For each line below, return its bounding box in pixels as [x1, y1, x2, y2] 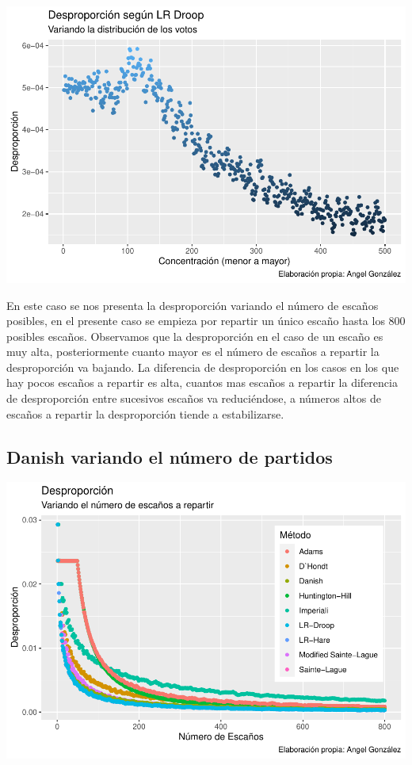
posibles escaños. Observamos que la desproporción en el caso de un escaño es [6, 327, 383, 344]
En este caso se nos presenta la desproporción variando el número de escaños [6, 296, 379, 313]
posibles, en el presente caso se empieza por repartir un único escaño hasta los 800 [6, 312, 406, 329]
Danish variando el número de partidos [6, 444, 333, 469]
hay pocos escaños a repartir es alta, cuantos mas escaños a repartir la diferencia [6, 374, 398, 391]
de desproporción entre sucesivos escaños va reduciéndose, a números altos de [6, 390, 381, 407]
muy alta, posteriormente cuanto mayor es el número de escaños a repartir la [6, 343, 380, 360]
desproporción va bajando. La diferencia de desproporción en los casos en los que [6, 358, 399, 375]
